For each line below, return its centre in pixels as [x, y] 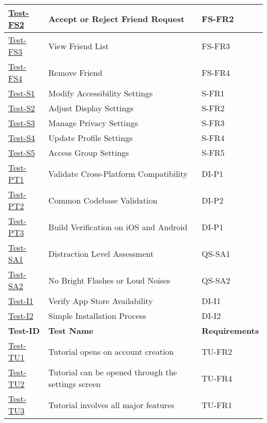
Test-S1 [22, 93]
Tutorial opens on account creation [111, 351]
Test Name [71, 330]
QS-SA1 [216, 253]
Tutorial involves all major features [111, 405]
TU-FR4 [217, 378]
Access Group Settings [89, 153]
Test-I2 [21, 316]
